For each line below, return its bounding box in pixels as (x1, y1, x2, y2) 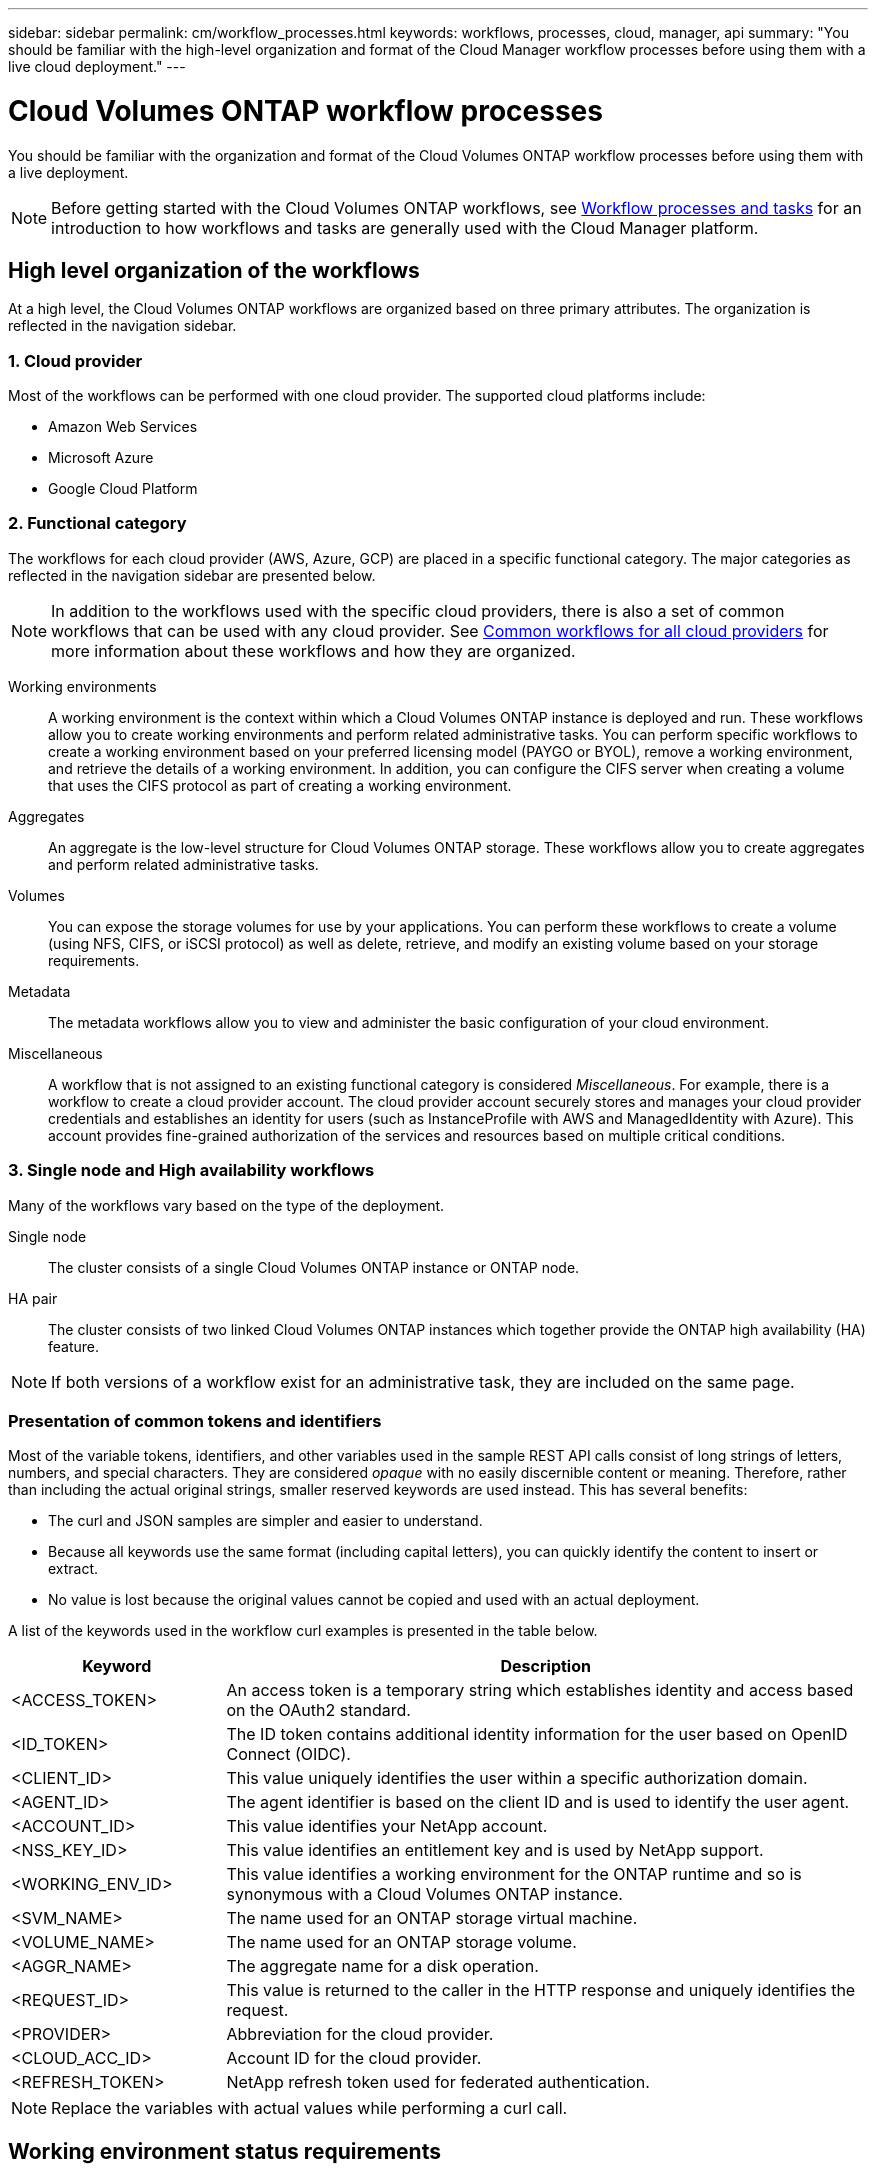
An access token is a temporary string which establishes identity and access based (226, 1680, 854, 1701)
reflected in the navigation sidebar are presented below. (8, 566, 376, 584)
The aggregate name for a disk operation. (226, 1956, 539, 1977)
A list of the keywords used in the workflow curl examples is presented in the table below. (8, 1622, 598, 1640)
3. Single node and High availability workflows (8, 1160, 375, 1181)
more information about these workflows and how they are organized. (51, 640, 576, 661)
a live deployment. (8, 163, 129, 181)
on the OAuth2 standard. (226, 1700, 411, 1721)
